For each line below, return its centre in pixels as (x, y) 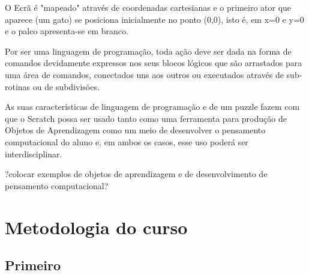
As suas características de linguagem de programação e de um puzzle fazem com (152, 107)
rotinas (18, 86)
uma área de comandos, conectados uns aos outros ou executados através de (144, 74)
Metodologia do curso (96, 227)
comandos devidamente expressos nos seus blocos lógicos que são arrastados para (154, 63)
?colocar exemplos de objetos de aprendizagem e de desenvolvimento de (136, 174)
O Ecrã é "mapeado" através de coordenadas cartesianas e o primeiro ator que (148, 7)
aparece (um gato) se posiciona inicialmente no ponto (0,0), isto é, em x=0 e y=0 (154, 19)
